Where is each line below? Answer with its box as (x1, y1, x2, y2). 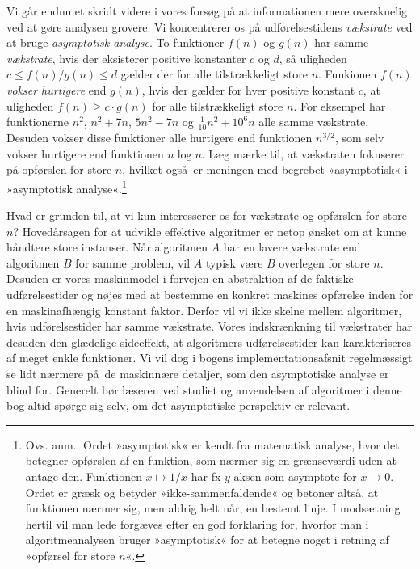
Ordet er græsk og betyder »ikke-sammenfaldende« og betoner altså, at (25, 483, 379, 500)
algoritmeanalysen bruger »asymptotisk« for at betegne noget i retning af (25, 531, 389, 548)
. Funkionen (318, 65, 377, 82)
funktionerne (6, 113, 69, 130)
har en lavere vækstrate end (223, 238, 361, 255)
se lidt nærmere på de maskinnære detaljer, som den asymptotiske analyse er (6, 365, 389, 381)
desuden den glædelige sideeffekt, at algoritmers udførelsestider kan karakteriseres (6, 333, 411, 350)
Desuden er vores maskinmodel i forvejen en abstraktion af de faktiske (6, 270, 354, 287)
